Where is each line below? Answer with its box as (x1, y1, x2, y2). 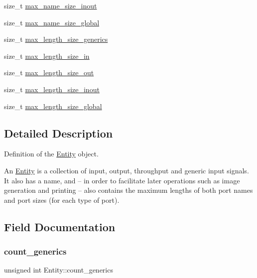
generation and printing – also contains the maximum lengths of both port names (4, 185, 253, 195)
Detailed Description (4, 125, 113, 140)
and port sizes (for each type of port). (4, 194, 120, 205)
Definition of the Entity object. (4, 148, 99, 159)
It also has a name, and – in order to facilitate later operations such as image (4, 175, 240, 185)
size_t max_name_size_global (4, 17, 100, 27)
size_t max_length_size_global (4, 101, 102, 111)
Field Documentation (4, 219, 116, 234)
